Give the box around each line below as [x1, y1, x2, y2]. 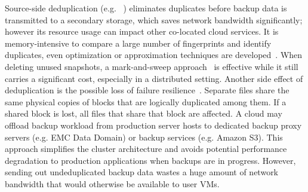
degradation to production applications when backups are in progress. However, [5, 154, 296, 166]
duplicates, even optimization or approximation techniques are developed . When [5, 48, 303, 61]
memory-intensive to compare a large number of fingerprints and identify [5, 36, 272, 49]
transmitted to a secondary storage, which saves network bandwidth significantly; [5, 13, 303, 26]
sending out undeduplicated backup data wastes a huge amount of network [5, 166, 279, 178]
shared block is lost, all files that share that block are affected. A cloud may [5, 107, 282, 120]
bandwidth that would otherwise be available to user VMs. [5, 177, 220, 190]
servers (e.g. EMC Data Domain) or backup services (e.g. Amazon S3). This [5, 130, 283, 143]
